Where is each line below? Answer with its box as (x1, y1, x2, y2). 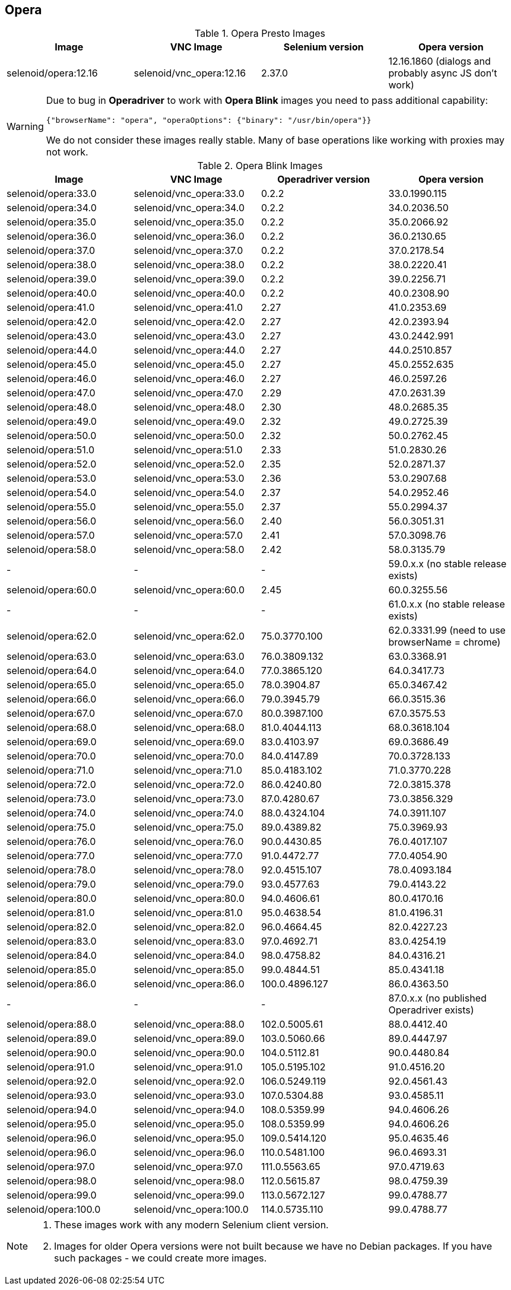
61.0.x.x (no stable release (388, 598, 505, 611)
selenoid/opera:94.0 (7, 1104, 97, 1116)
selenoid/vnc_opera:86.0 (134, 978, 245, 990)
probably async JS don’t (388, 67, 497, 80)
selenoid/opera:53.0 (7, 472, 97, 485)
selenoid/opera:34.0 (7, 202, 97, 214)
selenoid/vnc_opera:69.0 (134, 736, 245, 748)
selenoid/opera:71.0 (7, 764, 94, 777)
